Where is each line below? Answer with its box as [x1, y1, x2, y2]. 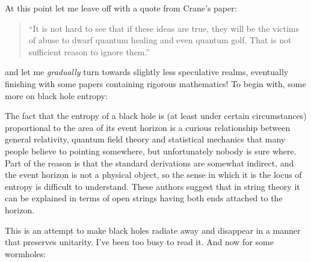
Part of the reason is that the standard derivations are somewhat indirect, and [5, 156, 294, 169]
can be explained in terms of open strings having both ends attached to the [5, 192, 283, 204]
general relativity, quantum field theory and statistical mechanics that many [5, 133, 286, 145]
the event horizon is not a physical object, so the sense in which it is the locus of [5, 168, 302, 181]
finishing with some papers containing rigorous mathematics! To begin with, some [5, 77, 306, 90]
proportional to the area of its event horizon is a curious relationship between [5, 121, 291, 133]
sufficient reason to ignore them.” [28, 45, 150, 58]
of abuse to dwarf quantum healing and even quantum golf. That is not [28, 34, 292, 46]
